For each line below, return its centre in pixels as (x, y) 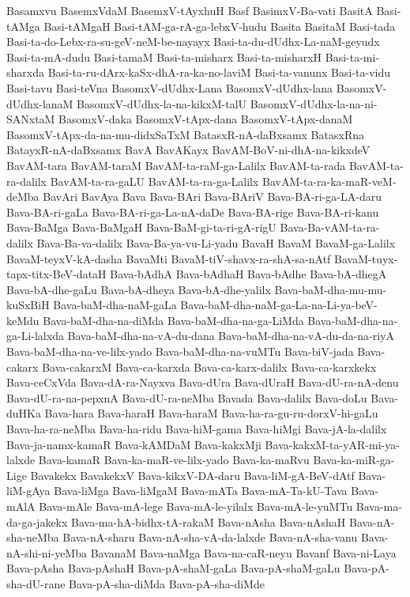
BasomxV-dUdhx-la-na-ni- (314, 103)
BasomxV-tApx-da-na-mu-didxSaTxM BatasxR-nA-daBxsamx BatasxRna (185, 134)
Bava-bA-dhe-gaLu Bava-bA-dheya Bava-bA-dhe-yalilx (139, 289)
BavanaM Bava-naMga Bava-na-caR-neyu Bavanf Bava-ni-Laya (243, 552)
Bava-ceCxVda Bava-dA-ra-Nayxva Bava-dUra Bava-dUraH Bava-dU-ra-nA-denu (203, 382)
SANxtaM (31, 119)
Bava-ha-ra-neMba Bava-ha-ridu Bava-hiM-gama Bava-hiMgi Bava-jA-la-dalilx (197, 429)
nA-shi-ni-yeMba (47, 552)
